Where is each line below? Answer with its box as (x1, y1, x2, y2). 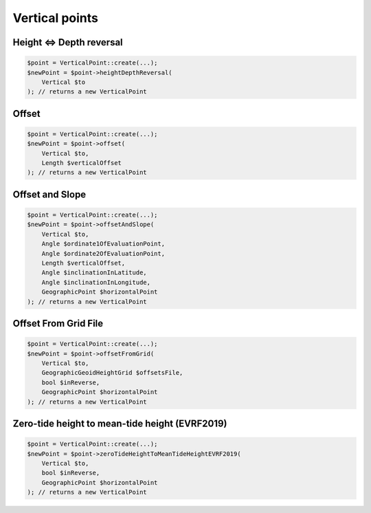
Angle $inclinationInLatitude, (41, 269, 147, 276)
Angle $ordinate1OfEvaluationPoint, (41, 240, 165, 248)
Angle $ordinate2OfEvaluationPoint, (41, 250, 165, 257)
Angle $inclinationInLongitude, (41, 279, 151, 286)
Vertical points (12, 10, 99, 25)
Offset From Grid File (12, 318, 104, 329)
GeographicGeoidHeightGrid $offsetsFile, (41, 369, 183, 377)
